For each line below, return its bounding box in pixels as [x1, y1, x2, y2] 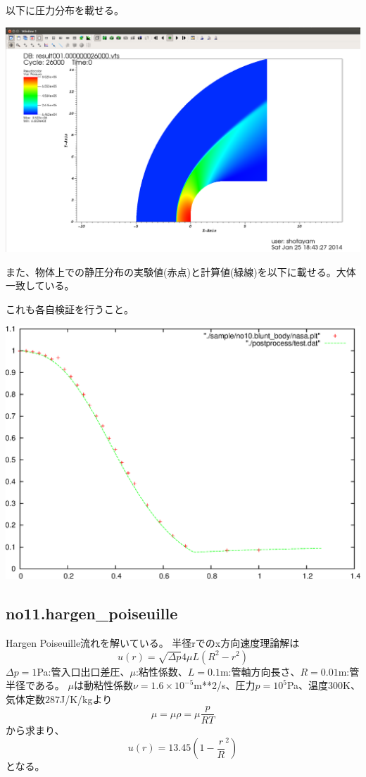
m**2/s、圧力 [194, 678, 255, 693]
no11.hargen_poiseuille [6, 602, 178, 624]
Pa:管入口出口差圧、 [37, 664, 130, 678]
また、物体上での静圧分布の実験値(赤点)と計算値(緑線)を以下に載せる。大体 [6, 264, 356, 279]
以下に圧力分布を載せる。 [6, 3, 124, 17]
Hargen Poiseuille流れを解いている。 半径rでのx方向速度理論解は [6, 635, 300, 650]
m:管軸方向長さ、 [220, 664, 301, 678]
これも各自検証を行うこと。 [6, 301, 134, 316]
